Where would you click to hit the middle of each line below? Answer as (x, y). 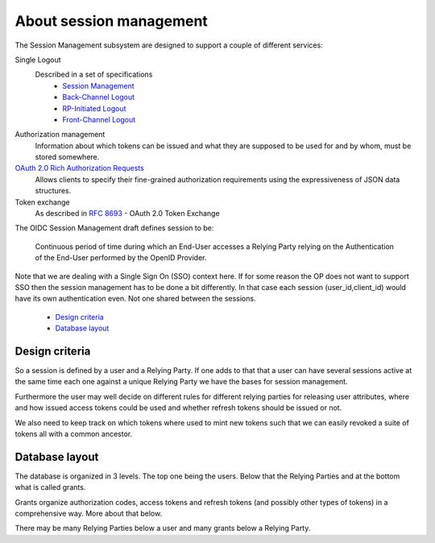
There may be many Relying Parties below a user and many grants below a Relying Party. (163, 528)
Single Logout (38, 60)
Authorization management (60, 135)
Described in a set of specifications (94, 75)
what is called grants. (50, 487)
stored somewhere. (67, 157)
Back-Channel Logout (99, 97)
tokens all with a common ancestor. (74, 434)
